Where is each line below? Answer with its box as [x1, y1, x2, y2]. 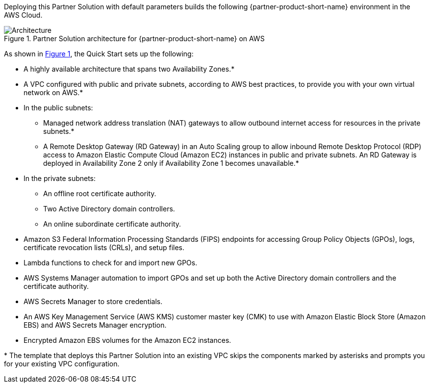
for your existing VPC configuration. [4, 360, 120, 368]
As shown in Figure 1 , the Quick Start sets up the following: [4, 50, 194, 58]
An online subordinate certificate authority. [43, 220, 181, 228]
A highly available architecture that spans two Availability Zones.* [24, 65, 235, 73]
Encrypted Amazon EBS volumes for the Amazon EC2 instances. [24, 336, 231, 344]
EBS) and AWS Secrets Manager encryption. [24, 321, 167, 329]
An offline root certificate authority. [43, 189, 156, 198]
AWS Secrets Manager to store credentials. [24, 297, 163, 306]
